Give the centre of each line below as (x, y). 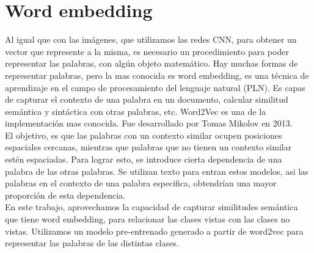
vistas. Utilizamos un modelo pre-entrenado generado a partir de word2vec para (154, 231)
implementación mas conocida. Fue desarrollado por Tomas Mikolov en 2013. (149, 123)
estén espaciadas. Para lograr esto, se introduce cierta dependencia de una (144, 159)
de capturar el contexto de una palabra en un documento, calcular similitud (147, 99)
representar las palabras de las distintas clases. (92, 243)
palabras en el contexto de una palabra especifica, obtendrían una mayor (141, 183)
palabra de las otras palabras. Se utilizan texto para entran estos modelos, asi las (157, 171)
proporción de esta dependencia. (65, 195)
